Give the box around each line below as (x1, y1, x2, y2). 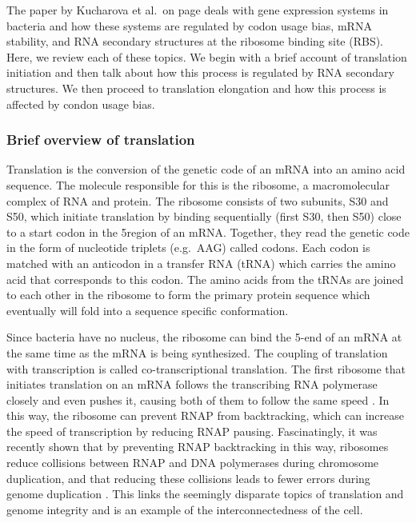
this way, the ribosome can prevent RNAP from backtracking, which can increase (6, 407, 405, 424)
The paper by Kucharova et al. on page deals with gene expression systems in (6, 2, 389, 18)
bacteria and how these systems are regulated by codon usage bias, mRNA (6, 17, 372, 34)
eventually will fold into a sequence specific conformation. (6, 301, 289, 318)
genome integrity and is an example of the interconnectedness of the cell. (6, 501, 363, 517)
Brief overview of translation (6, 130, 195, 150)
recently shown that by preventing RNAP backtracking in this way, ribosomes (6, 438, 389, 455)
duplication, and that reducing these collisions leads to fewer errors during (6, 469, 370, 486)
